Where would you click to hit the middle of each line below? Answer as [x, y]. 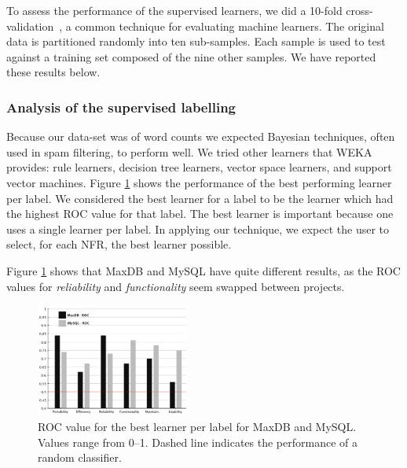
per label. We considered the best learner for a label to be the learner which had [200, 198]
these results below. [53, 72]
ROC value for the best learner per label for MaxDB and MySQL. [197, 427]
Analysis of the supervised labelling [121, 107]
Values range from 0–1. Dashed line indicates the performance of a [198, 442]
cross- [359, 10]
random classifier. [80, 457]
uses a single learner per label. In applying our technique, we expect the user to [198, 228]
